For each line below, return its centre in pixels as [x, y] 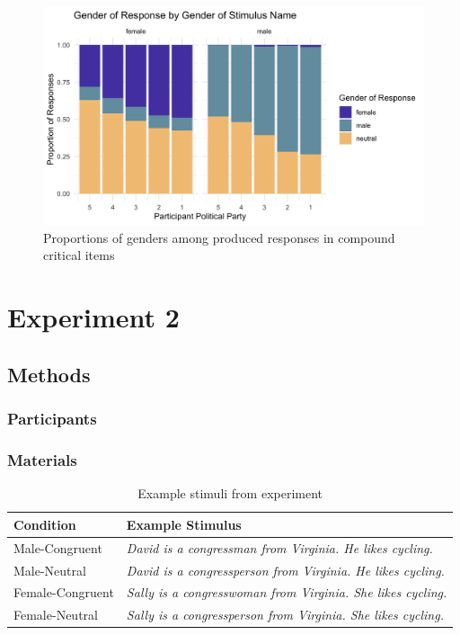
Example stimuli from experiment [230, 493]
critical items [79, 255]
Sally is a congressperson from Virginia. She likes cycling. [285, 615]
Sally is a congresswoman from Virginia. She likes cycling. [287, 592]
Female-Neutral [56, 615]
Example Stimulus [184, 524]
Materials [42, 459]
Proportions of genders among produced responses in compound [219, 237]
